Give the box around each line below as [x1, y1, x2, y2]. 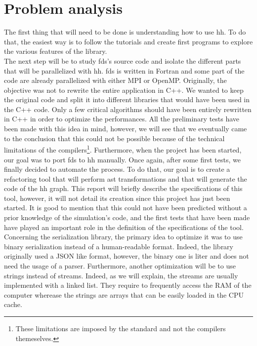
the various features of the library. [4, 46, 107, 56]
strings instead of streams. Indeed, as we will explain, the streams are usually [4, 270, 238, 280]
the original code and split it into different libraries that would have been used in [4, 94, 250, 105]
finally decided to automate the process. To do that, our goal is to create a [4, 164, 230, 174]
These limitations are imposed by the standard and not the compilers [15, 323, 226, 333]
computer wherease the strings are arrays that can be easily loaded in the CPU [4, 289, 244, 300]
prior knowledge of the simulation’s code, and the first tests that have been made [4, 212, 250, 223]
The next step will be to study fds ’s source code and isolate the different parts [4, 55, 241, 66]
